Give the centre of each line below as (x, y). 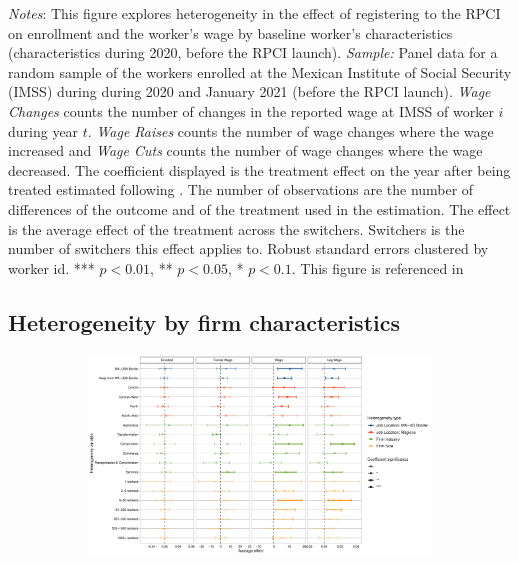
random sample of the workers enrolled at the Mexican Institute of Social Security (260, 71)
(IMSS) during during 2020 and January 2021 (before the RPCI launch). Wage (249, 91)
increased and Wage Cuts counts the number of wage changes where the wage (245, 150)
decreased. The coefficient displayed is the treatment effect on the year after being (259, 169)
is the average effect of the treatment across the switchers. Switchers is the (236, 228)
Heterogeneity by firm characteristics (204, 321)
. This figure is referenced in (377, 267)
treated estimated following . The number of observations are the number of (241, 189)
